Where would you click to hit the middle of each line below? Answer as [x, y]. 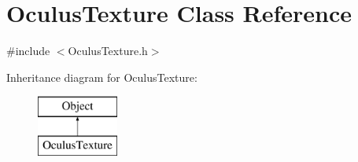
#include [28, 51]
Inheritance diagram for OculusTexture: [102, 77]
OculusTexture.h [108, 51]
